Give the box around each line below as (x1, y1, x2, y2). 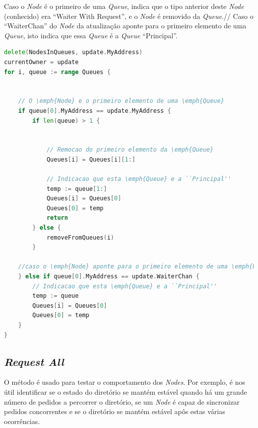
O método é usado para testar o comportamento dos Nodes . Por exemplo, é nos (4, 377, 245, 387)
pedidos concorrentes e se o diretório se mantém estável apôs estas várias (4, 406, 225, 417)
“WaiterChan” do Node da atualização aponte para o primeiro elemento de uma (4, 20, 247, 31)
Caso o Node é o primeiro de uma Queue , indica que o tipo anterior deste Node (4, 1, 244, 11)
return (46, 214, 68, 222)
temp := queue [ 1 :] (46, 185, 107, 192)
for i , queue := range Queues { (4, 68, 111, 76)
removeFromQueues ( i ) (46, 234, 114, 241)
